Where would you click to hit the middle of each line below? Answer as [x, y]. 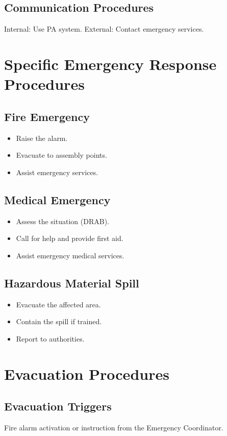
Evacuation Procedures [87, 373]
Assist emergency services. [57, 172]
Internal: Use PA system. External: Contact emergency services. [104, 29]
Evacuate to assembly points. [61, 155]
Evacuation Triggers [58, 406]
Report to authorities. [50, 338]
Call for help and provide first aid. [70, 238]
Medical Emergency [57, 199]
